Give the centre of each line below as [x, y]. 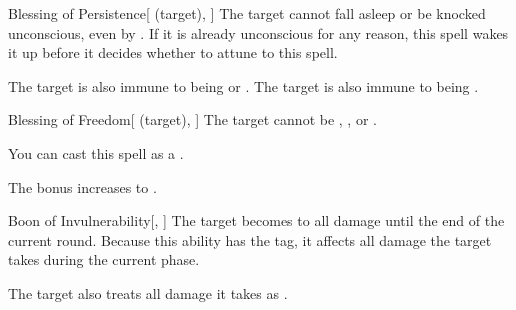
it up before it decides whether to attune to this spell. [173, 52]
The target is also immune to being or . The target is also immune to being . [243, 85]
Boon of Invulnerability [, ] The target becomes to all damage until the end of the [256, 220]
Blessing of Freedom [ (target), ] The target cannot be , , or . [192, 119]
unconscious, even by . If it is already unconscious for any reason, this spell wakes [258, 32]
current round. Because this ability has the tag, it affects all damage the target [250, 239]
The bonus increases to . [82, 186]
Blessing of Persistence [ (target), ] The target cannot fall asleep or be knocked [247, 13]
